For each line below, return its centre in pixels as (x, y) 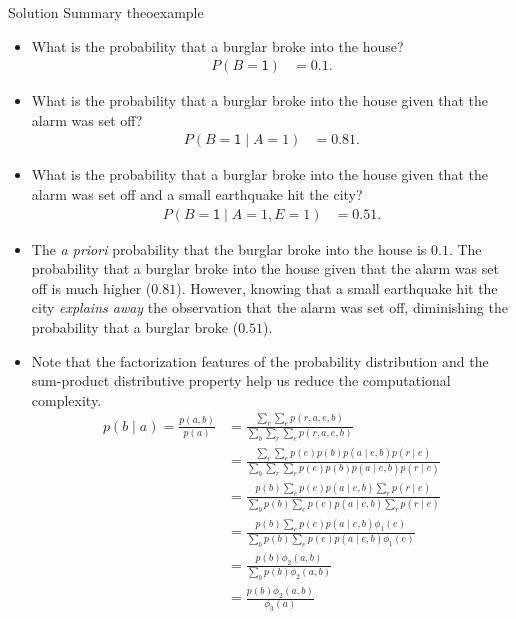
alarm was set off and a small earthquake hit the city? (197, 194)
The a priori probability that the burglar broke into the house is (229, 248)
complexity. (66, 399)
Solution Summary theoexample (106, 12)
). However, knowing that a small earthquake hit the (337, 287)
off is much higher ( (91, 287)
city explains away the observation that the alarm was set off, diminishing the (269, 307)
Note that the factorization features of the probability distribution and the (260, 360)
